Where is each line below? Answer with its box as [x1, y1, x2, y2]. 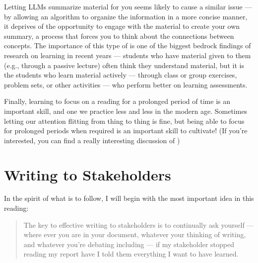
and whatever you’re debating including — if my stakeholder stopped [23, 239, 234, 249]
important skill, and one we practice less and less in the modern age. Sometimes [4, 105, 248, 116]
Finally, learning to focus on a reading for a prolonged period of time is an [4, 96, 230, 106]
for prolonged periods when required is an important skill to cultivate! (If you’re [4, 125, 248, 136]
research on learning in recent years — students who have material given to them [4, 50, 251, 60]
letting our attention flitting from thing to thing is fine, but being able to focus [4, 115, 245, 126]
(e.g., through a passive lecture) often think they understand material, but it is [4, 60, 244, 70]
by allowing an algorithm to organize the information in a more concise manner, [4, 11, 248, 21]
